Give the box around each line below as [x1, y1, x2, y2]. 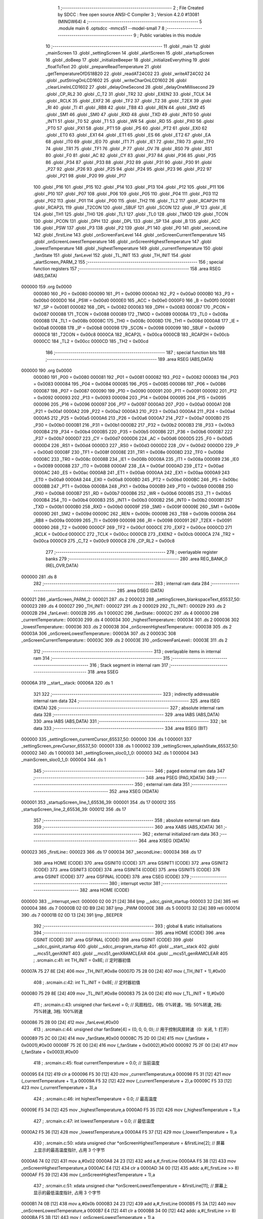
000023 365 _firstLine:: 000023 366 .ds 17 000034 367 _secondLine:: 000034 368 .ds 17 [21, 849, 202, 855]
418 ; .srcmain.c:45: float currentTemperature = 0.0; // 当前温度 [33, 1060, 160, 1066]
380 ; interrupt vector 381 [109, 881, 161, 886]
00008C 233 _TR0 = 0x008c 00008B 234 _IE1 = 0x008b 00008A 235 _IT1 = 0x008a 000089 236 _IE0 [33, 456, 240, 462]
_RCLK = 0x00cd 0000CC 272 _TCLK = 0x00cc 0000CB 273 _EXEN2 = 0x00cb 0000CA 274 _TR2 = [33, 531, 235, 537]
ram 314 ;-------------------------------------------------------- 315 [33, 655, 170, 661]
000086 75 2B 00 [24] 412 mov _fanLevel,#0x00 [21, 1020, 119, 1025]
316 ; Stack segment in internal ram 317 [89, 662, 169, 668]
